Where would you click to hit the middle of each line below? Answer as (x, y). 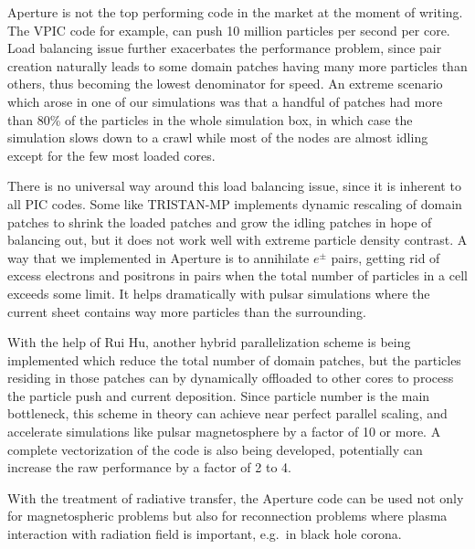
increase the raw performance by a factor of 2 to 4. (149, 467)
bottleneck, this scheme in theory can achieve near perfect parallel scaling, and (227, 413)
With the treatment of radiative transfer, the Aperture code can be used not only (236, 497)
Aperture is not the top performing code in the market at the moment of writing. (235, 12)
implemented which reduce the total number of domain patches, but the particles (234, 359)
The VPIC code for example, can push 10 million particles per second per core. (229, 30)
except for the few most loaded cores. (111, 155)
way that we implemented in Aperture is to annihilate (158, 257)
